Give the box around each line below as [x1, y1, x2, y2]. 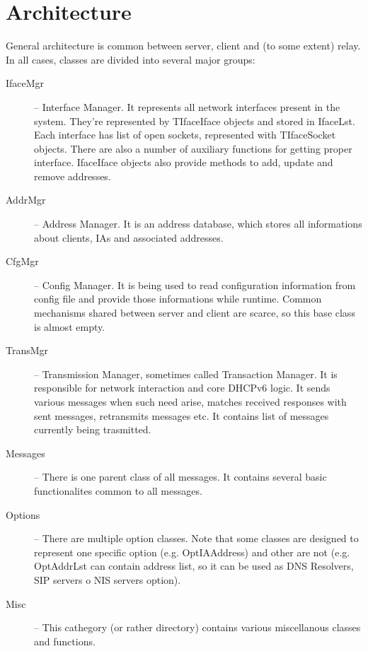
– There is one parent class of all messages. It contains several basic [34, 469, 327, 484]
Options [6, 507, 40, 522]
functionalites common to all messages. [34, 483, 202, 498]
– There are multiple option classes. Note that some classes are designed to [34, 531, 359, 546]
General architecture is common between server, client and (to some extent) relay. [6, 38, 361, 53]
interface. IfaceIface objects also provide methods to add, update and [34, 155, 333, 170]
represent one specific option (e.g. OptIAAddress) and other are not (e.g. [34, 544, 350, 559]
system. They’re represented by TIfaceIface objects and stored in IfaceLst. [34, 113, 355, 128]
